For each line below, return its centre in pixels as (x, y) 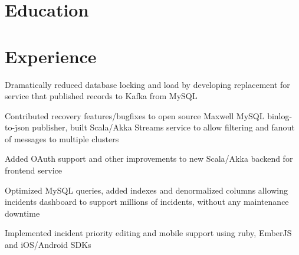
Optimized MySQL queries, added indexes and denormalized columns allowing (147, 190)
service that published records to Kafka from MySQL (101, 96)
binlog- (280, 115)
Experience (51, 56)
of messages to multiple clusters (62, 138)
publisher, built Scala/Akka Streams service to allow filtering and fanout (163, 127)
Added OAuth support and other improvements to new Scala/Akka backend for (149, 158)
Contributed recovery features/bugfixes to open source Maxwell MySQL (135, 115)
